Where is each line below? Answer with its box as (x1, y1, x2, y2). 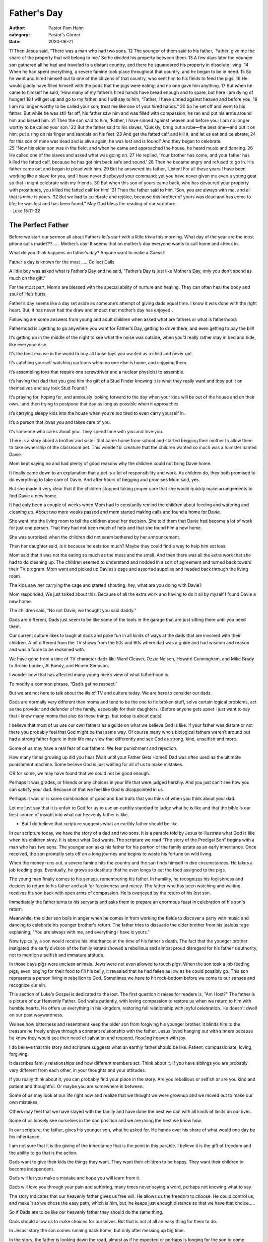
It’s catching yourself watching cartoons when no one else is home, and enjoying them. (9, 360, 188, 366)
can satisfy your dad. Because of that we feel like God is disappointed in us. (9, 786, 164, 792)
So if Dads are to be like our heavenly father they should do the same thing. (9, 1209, 164, 1215)
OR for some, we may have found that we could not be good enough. (9, 771, 150, 776)
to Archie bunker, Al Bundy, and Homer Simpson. (9, 662, 109, 668)
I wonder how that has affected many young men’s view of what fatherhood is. (9, 672, 170, 678)
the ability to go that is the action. (9, 1150, 78, 1156)
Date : (9, 39, 21, 45)
